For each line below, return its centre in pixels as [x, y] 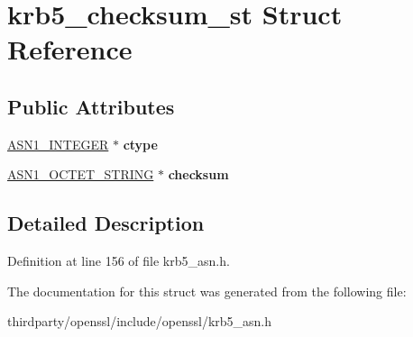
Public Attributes [91, 106]
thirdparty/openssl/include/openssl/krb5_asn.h [140, 321]
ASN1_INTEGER [58, 144]
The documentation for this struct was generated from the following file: [207, 291]
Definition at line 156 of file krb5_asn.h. [119, 261]
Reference [70, 49]
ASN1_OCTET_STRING [81, 174]
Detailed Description [106, 223]
